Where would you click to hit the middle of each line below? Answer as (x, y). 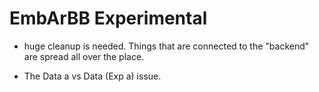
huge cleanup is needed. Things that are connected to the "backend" (166, 46)
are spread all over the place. (84, 56)
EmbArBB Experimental (108, 18)
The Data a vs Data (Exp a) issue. (92, 76)
